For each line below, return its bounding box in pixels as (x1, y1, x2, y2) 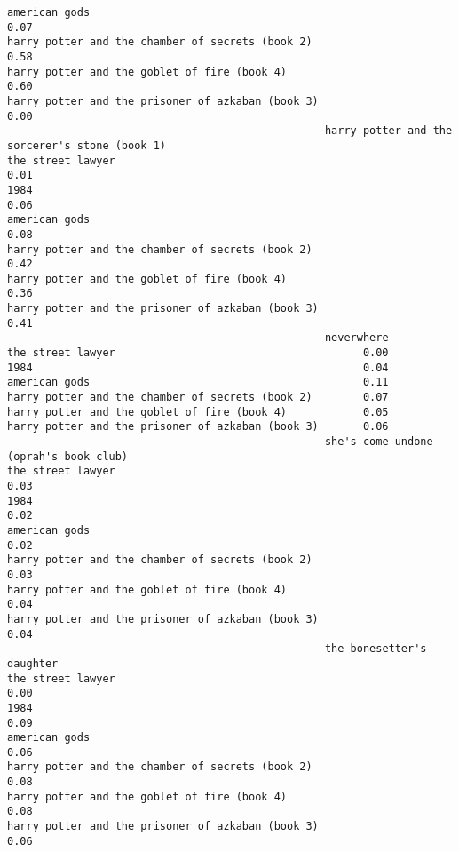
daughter (7, 657, 59, 670)
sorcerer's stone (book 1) (7, 139, 166, 152)
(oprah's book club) (7, 450, 129, 463)
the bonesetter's (324, 642, 427, 656)
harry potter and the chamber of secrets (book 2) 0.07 (7, 391, 389, 404)
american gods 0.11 (7, 376, 389, 389)
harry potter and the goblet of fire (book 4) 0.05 (7, 405, 389, 418)
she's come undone (324, 435, 433, 449)
